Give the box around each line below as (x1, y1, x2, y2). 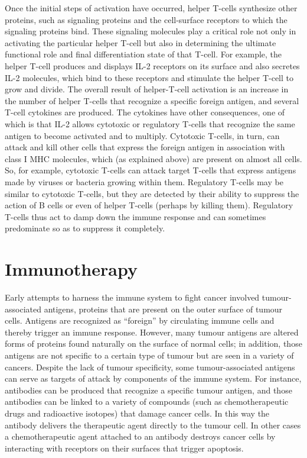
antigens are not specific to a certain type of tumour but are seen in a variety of (5, 349, 294, 361)
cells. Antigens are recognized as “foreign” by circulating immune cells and (5, 314, 275, 327)
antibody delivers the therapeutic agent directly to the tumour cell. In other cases (5, 418, 301, 431)
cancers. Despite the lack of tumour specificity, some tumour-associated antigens (5, 360, 295, 373)
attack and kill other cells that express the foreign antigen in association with (5, 141, 285, 153)
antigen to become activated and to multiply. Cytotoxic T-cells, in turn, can (5, 129, 280, 141)
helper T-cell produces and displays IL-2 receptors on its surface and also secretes (5, 59, 300, 72)
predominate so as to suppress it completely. (5, 222, 165, 234)
